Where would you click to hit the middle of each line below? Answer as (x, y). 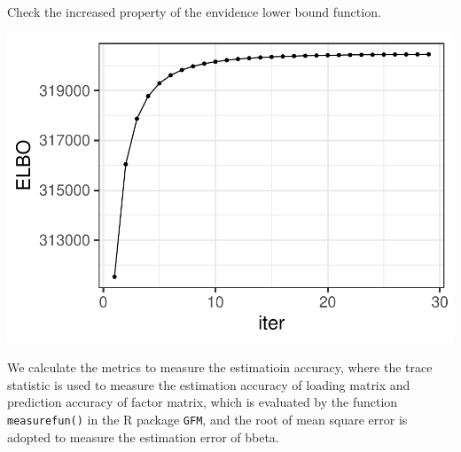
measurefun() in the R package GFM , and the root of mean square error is (207, 419)
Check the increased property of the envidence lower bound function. (194, 12)
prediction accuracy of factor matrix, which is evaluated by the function (203, 402)
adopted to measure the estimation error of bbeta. (143, 436)
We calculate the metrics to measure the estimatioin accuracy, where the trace (220, 367)
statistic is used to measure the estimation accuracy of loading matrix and (209, 384)
